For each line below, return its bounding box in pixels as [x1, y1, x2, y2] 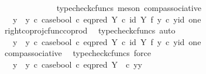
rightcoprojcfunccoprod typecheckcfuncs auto [4, 24, 176, 36]
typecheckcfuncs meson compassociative [56, 2, 201, 13]
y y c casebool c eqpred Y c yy [12, 58, 143, 70]
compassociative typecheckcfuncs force [4, 47, 151, 59]
